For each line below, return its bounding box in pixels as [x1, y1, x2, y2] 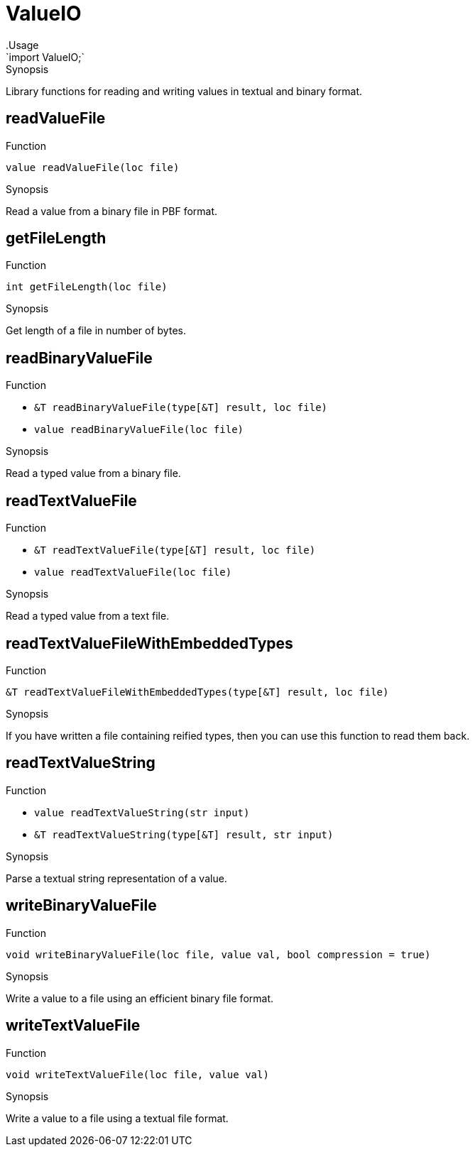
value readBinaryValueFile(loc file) [34, 424, 244, 436]
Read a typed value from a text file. [6, 610, 170, 622]
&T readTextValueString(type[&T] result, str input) [34, 828, 334, 840]
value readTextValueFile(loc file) [34, 566, 232, 578]
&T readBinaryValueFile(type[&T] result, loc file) [34, 402, 328, 414]
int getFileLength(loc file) [6, 281, 168, 293]
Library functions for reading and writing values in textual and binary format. [6, 84, 363, 97]
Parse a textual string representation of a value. [6, 872, 227, 884]
